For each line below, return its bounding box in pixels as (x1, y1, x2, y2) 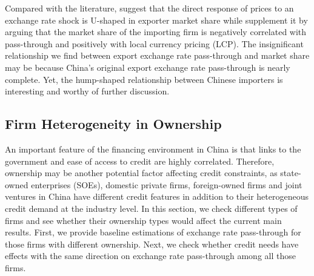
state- (280, 166, 301, 179)
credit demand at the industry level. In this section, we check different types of (5, 202, 298, 214)
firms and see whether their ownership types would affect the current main (5, 214, 282, 226)
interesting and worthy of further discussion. (5, 85, 170, 97)
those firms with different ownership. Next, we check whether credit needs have (5, 237, 299, 250)
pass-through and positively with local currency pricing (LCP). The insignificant (5, 37, 304, 50)
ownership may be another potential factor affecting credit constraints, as (5, 166, 278, 179)
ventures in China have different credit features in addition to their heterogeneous (5, 190, 309, 203)
